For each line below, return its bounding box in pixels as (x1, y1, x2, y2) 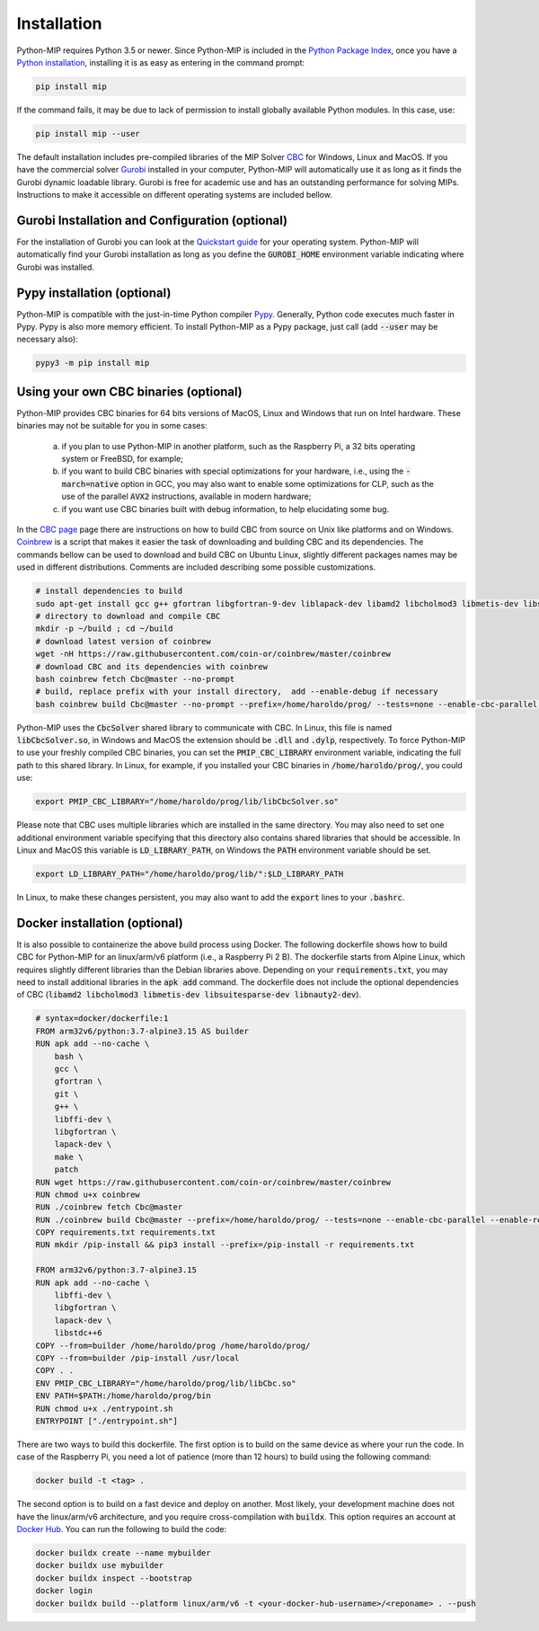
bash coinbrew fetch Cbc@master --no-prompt (35, 674, 235, 684)
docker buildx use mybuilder (35, 1560, 164, 1571)
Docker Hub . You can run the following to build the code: (16, 1524, 227, 1535)
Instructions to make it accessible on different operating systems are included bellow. (16, 190, 332, 200)
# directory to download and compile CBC (35, 611, 221, 621)
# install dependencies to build (35, 586, 183, 597)
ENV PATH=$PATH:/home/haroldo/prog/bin (35, 1391, 211, 1401)
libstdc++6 (54, 1328, 102, 1338)
